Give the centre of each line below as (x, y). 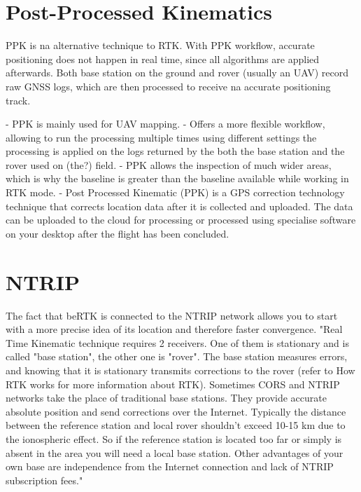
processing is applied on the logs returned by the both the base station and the (175, 151)
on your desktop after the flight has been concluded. (118, 233)
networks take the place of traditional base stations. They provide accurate (166, 398)
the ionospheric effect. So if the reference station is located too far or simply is (174, 438)
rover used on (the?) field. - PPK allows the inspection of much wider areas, (169, 164)
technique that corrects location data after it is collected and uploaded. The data (179, 206)
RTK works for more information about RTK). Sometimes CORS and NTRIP (173, 384)
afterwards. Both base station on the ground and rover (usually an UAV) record (177, 73)
